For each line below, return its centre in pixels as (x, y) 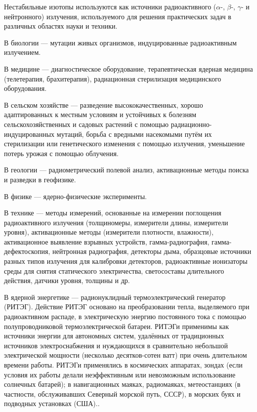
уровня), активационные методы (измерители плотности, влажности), (109, 232)
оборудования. (25, 88)
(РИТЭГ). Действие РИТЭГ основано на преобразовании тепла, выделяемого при (127, 307)
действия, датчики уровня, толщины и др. (67, 280)
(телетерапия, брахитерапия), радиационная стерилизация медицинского (113, 78)
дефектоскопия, (27, 251)
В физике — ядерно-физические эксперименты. (75, 196)
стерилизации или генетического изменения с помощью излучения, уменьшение (125, 144)
